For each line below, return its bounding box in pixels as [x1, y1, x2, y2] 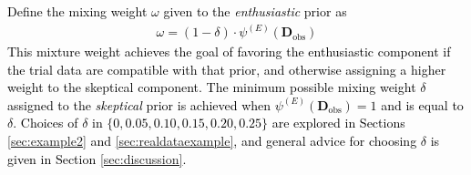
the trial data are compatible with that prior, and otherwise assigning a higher [7, 59, 446, 78]
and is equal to [381, 95, 464, 114]
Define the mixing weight [7, 2, 148, 20]
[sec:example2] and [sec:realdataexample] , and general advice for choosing [7, 131, 417, 150]
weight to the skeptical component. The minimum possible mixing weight [7, 77, 416, 97]
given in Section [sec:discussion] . [7, 149, 187, 168]
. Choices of [13, 113, 78, 132]
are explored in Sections [271, 113, 405, 132]
